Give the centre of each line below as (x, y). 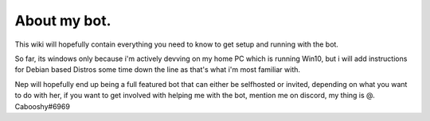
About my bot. (63, 21)
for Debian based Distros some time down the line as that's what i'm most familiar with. (158, 70)
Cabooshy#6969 (43, 106)
